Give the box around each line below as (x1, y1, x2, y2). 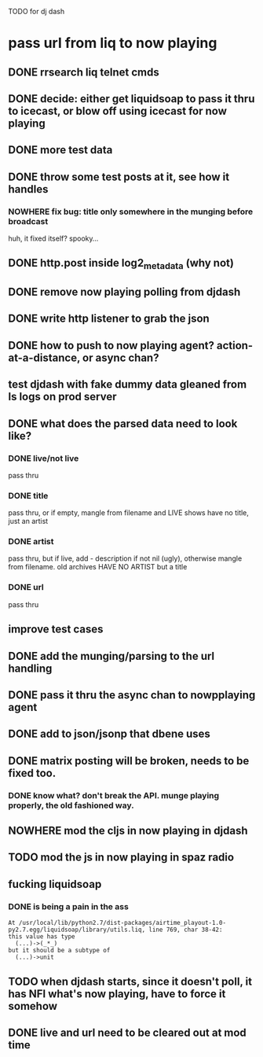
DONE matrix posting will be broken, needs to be (8, 754, 250, 768)
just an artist (8, 517, 49, 526)
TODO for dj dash (8, 7, 65, 16)
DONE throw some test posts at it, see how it (8, 170, 230, 183)
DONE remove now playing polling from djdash (8, 285, 241, 299)
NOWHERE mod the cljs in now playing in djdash (8, 824, 249, 838)
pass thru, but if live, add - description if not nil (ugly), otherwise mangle (8, 554, 243, 563)
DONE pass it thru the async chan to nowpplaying (8, 688, 256, 702)
